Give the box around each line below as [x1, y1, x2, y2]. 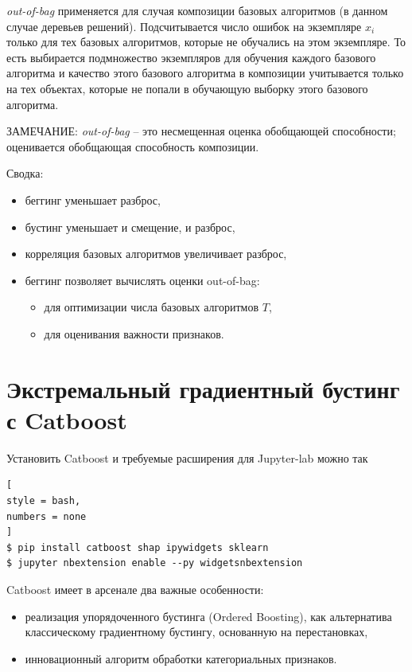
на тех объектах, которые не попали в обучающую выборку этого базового [6, 80, 368, 96]
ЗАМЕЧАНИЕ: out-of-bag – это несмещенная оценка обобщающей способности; [6, 123, 396, 139]
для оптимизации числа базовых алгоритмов [44, 299, 259, 315]
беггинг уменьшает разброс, [25, 191, 161, 208]
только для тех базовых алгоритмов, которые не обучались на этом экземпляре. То [6, 33, 406, 50]
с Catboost [6, 403, 127, 436]
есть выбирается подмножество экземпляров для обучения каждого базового [6, 49, 376, 65]
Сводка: [6, 165, 44, 182]
